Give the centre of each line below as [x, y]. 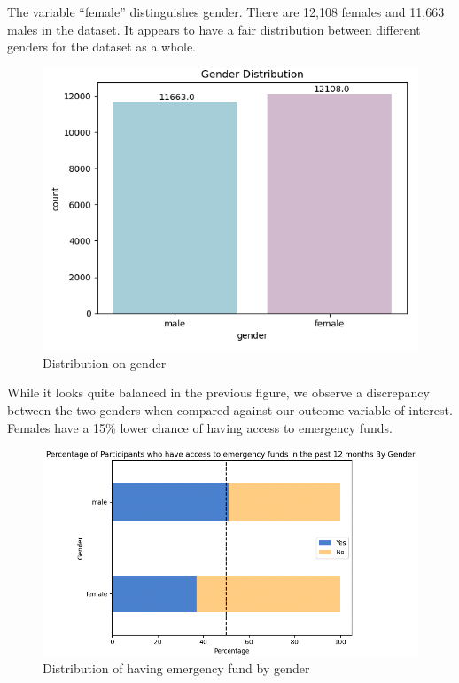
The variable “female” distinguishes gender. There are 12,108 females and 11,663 [226, 12]
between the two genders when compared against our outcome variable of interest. [230, 409]
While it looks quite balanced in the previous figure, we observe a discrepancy [218, 393]
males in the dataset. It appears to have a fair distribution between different [214, 29]
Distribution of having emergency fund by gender [176, 668]
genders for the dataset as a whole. [102, 47]
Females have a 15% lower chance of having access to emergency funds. [200, 427]
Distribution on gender [105, 362]
